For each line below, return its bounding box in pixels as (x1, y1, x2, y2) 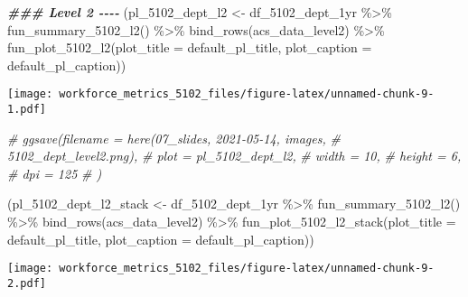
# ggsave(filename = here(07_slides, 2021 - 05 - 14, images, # (7, 128, 341, 147)
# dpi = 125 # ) (7, 163, 102, 182)
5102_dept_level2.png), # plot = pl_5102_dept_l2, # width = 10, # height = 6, (7, 146, 462, 165)
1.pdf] (7, 103, 46, 116)
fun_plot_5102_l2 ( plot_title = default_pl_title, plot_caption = (7, 38, 372, 57)
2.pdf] (7, 276, 46, 290)
